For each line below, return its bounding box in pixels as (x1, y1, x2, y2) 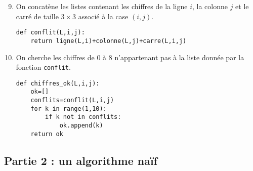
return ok (30, 130, 63, 138)
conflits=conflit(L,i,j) (30, 97, 114, 104)
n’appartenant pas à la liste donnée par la (114, 52, 244, 62)
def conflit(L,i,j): (16, 29, 85, 36)
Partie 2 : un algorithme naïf (4, 152, 157, 168)
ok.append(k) (59, 122, 103, 130)
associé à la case (78, 11, 129, 21)
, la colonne (192, 1, 228, 11)
